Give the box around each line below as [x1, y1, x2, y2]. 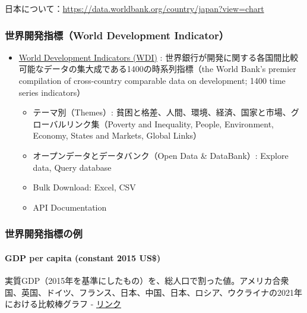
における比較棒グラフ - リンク [5, 298, 121, 310]
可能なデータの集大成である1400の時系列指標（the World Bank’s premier [18, 62, 296, 75]
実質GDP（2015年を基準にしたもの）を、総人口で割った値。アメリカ [5, 274, 273, 286]
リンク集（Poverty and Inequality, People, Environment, [66, 117, 274, 130]
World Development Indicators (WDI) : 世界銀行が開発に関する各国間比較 [18, 51, 299, 63]
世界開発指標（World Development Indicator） [5, 27, 229, 42]
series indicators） [18, 86, 86, 98]
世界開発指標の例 [5, 226, 83, 241]
